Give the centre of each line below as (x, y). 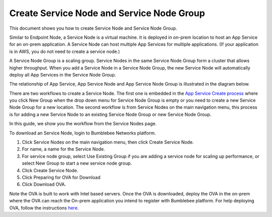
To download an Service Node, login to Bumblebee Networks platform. (83, 133)
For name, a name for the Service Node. (63, 149)
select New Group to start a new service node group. (77, 163)
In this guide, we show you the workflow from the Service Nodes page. (83, 124)
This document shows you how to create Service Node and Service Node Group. (93, 28)
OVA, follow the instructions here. (44, 208)
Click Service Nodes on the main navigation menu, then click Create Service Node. (108, 142)
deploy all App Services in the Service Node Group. (63, 75)
